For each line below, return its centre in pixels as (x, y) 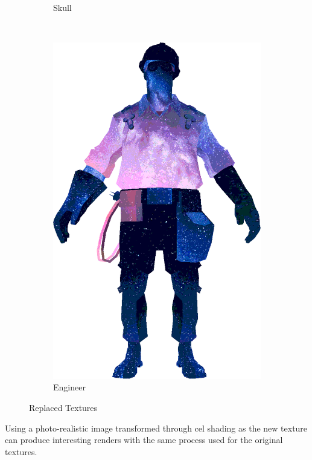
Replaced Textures (63, 407)
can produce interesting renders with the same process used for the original (144, 440)
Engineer (69, 387)
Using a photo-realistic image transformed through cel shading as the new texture (156, 428)
